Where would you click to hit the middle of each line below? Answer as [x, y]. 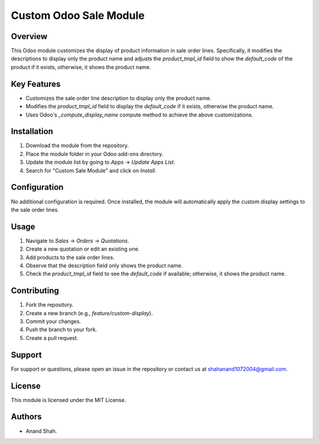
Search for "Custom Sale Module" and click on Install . [91, 170]
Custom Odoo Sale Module [78, 15]
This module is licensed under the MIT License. [69, 400]
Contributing [35, 291]
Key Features [36, 84]
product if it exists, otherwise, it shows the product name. [81, 67]
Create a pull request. [52, 338]
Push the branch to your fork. [61, 330]
